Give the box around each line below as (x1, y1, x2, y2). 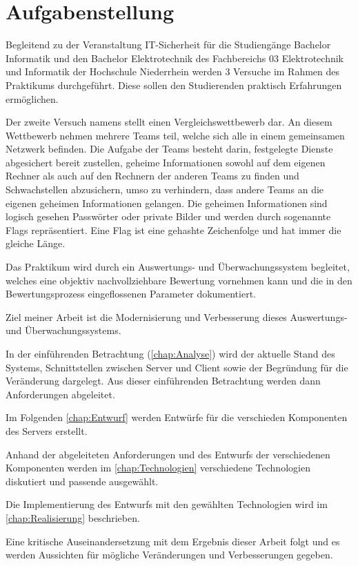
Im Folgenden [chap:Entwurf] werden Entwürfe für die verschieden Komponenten (6, 410, 348, 424)
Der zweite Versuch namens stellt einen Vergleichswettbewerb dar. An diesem (6, 115, 332, 129)
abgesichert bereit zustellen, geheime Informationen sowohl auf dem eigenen (6, 155, 326, 169)
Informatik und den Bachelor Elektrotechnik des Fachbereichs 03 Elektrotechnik (6, 50, 344, 65)
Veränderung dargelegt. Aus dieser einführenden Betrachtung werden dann (6, 373, 321, 388)
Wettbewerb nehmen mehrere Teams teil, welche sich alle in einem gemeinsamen (6, 128, 345, 142)
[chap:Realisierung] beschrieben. (6, 510, 140, 525)
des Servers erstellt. (6, 423, 88, 438)
